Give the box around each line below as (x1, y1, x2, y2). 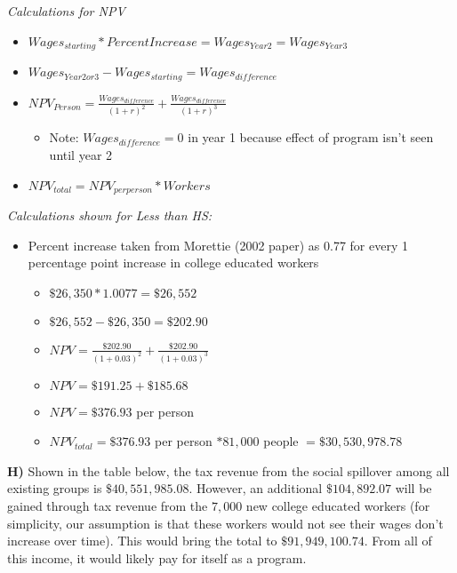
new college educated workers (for (245, 497, 430, 515)
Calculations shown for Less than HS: (7, 206, 212, 225)
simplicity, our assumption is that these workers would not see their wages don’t (7, 513, 444, 532)
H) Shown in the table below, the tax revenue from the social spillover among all (7, 461, 450, 480)
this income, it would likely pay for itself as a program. (7, 548, 307, 567)
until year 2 (49, 145, 113, 163)
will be (395, 479, 432, 497)
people (263, 432, 299, 450)
